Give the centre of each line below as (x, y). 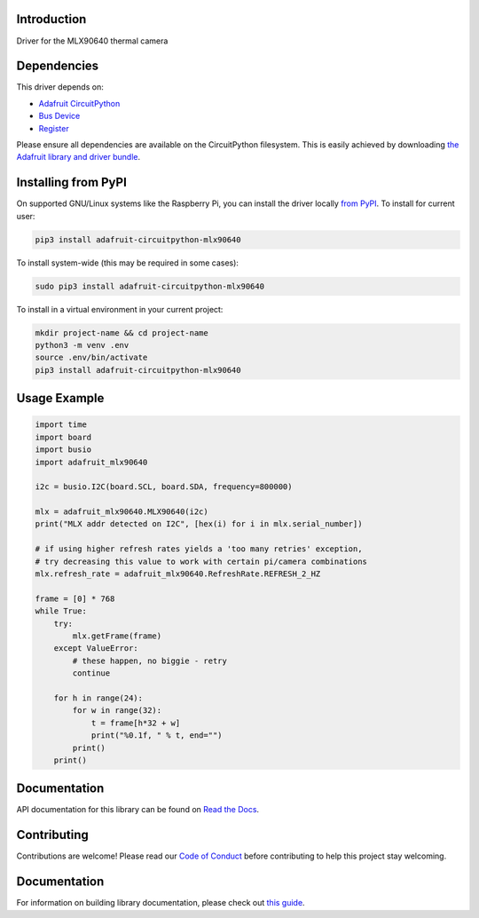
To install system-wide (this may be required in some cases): (128, 263)
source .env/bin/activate (91, 358)
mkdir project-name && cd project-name (122, 332)
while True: (61, 611)
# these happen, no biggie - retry (150, 661)
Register (54, 128)
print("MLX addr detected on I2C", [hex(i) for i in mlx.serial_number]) (199, 524)
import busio (63, 450)
